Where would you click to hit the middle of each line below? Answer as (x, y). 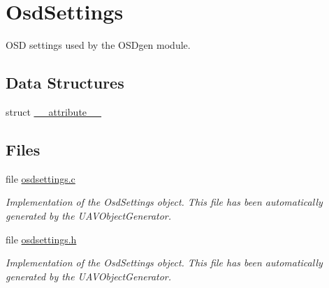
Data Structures (65, 83)
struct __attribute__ (54, 111)
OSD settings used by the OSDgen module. (98, 45)
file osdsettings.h (41, 239)
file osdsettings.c (41, 178)
